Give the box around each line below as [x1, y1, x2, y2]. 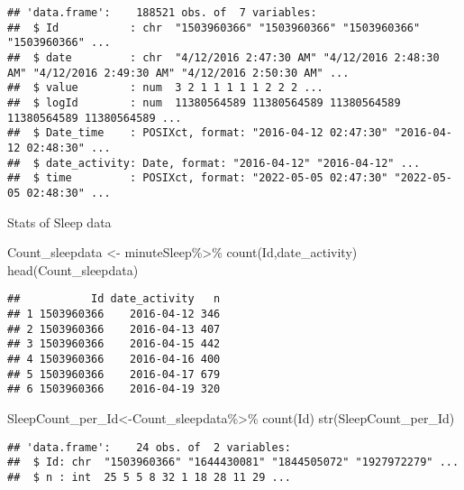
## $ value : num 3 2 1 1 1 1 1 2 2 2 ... [7, 81, 323, 95]
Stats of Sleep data [7, 212, 112, 231]
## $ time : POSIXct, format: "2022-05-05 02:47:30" [7, 171, 388, 185]
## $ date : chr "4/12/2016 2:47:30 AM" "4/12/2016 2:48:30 [7, 51, 440, 64]
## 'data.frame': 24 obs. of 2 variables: [7, 440, 291, 454]
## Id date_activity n [7, 292, 221, 306]
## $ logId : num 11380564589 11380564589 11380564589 [7, 96, 401, 109]
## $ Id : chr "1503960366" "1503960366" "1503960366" [7, 21, 421, 34]
